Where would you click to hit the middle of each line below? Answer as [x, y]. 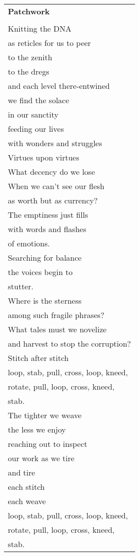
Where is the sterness [45, 300]
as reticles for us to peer [50, 43]
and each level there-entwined [59, 86]
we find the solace [39, 100]
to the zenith [30, 57]
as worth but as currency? [53, 200]
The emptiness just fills [48, 215]
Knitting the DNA [40, 28]
